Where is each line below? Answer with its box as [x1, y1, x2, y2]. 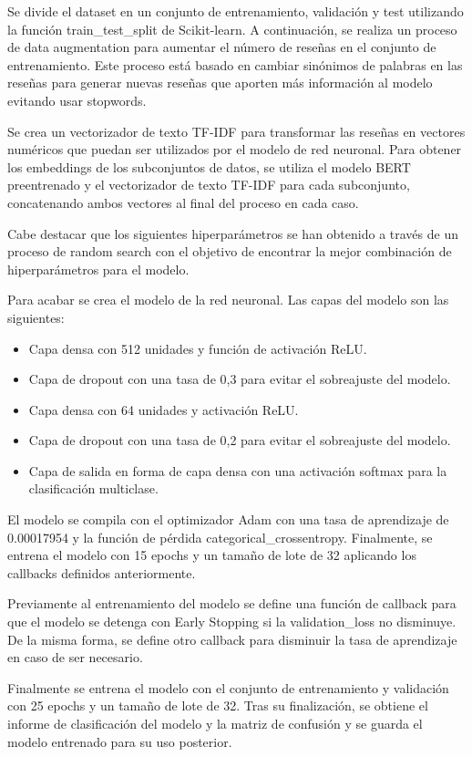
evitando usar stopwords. [7, 90, 147, 109]
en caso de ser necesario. [7, 648, 143, 667]
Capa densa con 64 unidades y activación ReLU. [28, 399, 299, 419]
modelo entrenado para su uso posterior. [7, 731, 232, 751]
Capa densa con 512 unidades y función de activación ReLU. [28, 338, 367, 358]
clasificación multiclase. [28, 479, 159, 498]
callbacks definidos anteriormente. [7, 563, 196, 582]
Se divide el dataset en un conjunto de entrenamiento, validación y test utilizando [7, 2, 464, 20]
